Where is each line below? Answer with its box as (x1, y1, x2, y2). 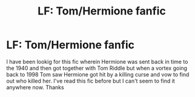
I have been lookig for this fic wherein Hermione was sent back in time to (6, 58, 188, 65)
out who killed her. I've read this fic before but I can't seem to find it (6, 77, 176, 84)
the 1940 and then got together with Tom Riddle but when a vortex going (6, 64, 188, 72)
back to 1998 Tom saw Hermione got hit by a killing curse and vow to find (6, 70, 190, 78)
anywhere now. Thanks (6, 83, 65, 91)
